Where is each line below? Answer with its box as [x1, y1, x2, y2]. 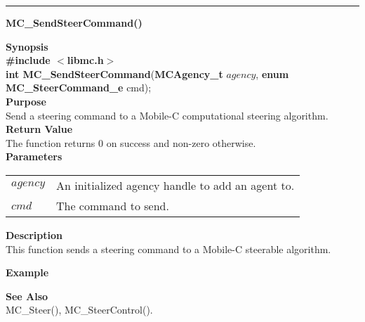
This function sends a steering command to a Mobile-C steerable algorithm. [6, 241, 331, 256]
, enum [255, 66, 289, 81]
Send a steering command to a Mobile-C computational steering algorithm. [6, 108, 328, 122]
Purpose [6, 94, 46, 108]
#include [6, 53, 51, 67]
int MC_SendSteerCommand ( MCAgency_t [6, 66, 223, 81]
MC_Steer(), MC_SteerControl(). [6, 302, 153, 317]
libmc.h [67, 53, 104, 67]
